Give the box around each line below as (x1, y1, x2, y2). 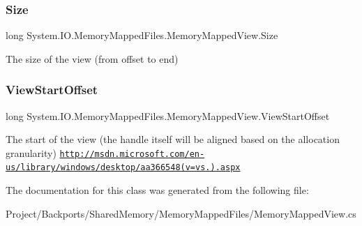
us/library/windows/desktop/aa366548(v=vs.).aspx (6, 163, 241, 173)
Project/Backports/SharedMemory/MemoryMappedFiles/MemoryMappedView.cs (6, 206, 356, 220)
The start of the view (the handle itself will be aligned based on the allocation (6, 132, 340, 146)
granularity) (6, 145, 56, 160)
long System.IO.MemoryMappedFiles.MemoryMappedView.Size (6, 28, 278, 43)
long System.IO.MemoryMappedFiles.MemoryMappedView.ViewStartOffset (6, 108, 330, 123)
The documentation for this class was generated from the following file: (6, 183, 309, 197)
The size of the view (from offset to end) (6, 51, 179, 66)
